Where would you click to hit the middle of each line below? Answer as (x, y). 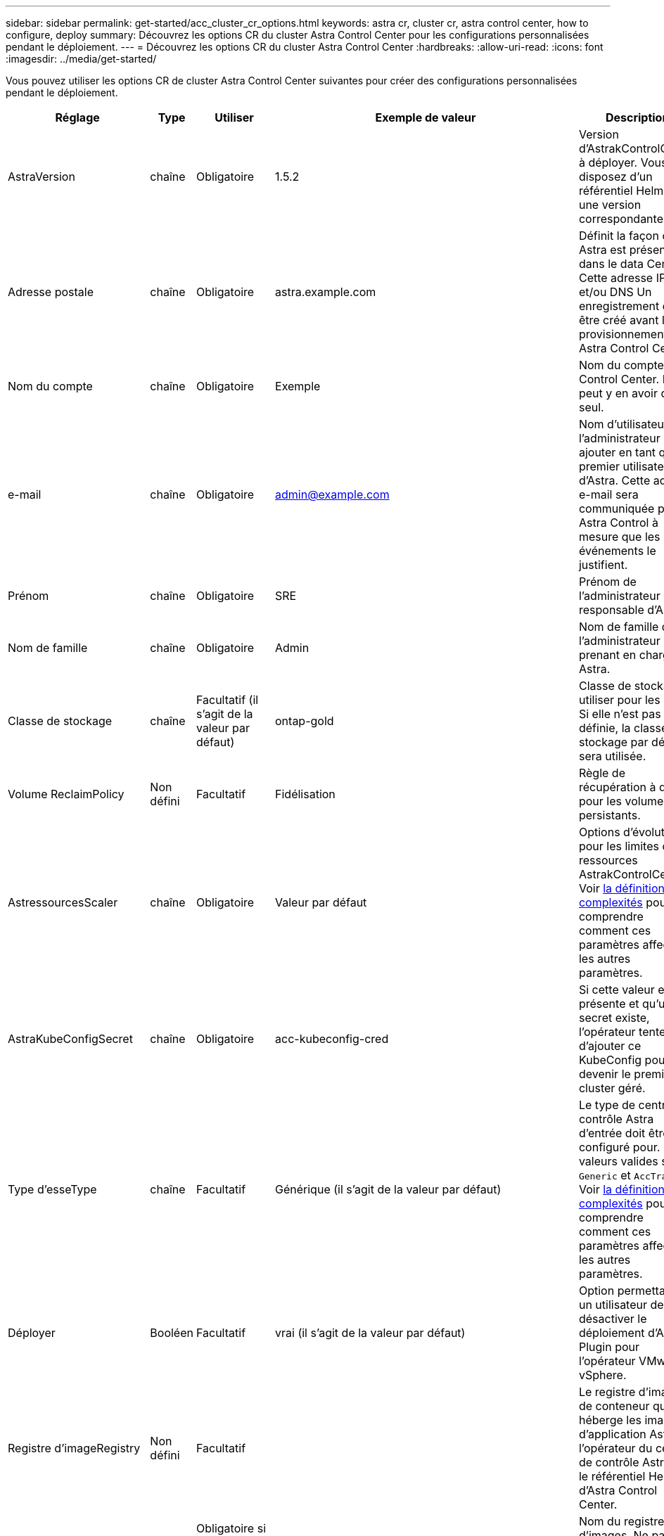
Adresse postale (51, 292)
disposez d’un (615, 177)
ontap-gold (305, 721)
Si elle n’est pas (620, 714)
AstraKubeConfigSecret (70, 1039)
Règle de (602, 773)
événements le (617, 551)
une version (610, 205)
